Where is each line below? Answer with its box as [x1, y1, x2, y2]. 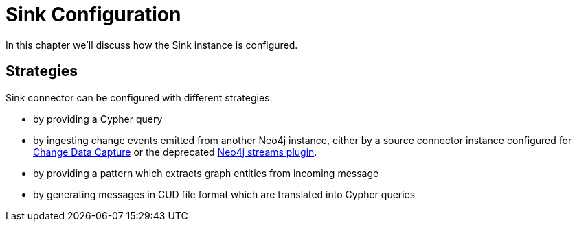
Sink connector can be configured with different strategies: [5, 91, 273, 104]
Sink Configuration [5, 3, 181, 26]
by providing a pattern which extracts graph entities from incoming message [33, 167, 379, 179]
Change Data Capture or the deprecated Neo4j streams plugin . [33, 145, 317, 158]
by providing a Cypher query [33, 112, 163, 125]
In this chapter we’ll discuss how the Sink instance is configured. [5, 38, 298, 51]
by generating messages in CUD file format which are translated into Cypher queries [33, 188, 416, 200]
